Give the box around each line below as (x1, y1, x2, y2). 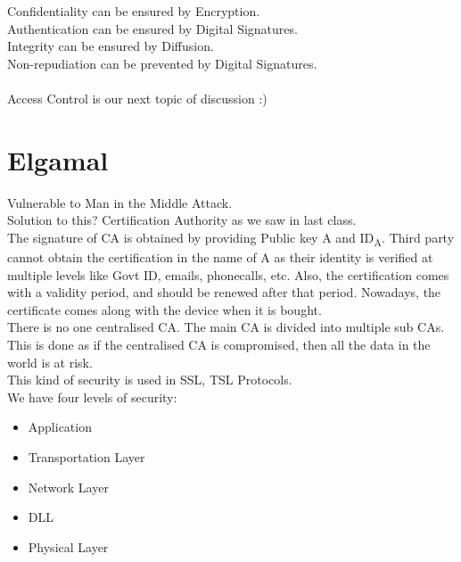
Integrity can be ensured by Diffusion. (7, 37, 214, 55)
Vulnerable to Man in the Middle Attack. (7, 193, 233, 211)
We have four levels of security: (7, 387, 177, 406)
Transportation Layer (28, 447, 145, 466)
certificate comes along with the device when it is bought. (7, 300, 322, 318)
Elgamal (7, 141, 109, 178)
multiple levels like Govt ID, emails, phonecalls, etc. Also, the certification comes (7, 265, 449, 284)
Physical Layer (28, 537, 109, 556)
